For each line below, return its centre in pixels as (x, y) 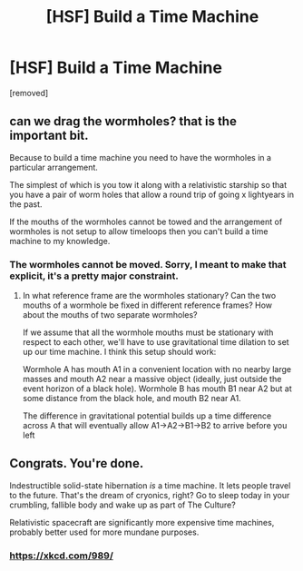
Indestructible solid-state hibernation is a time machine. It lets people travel (150, 485)
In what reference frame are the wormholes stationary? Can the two (149, 296)
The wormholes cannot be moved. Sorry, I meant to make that (148, 264)
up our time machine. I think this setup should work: (119, 352)
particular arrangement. (54, 167)
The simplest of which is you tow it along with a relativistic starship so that (148, 184)
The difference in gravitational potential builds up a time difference (147, 416)
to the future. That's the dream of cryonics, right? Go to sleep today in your (150, 495)
